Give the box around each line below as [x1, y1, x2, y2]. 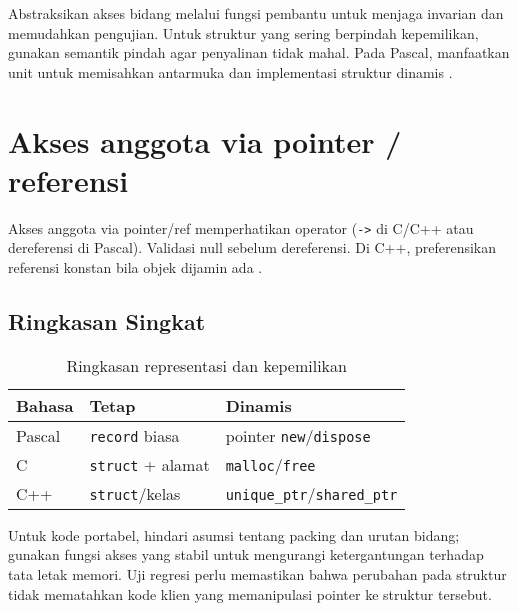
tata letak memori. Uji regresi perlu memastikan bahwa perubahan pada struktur [8, 563, 507, 584]
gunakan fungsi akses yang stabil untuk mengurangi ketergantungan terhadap [8, 544, 484, 565]
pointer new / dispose [225, 423, 371, 447]
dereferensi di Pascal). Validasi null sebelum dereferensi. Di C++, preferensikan [8, 237, 496, 258]
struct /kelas [89, 481, 181, 505]
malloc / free [225, 452, 316, 476]
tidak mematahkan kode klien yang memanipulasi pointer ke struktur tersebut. [8, 583, 492, 604]
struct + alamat [89, 452, 210, 476]
